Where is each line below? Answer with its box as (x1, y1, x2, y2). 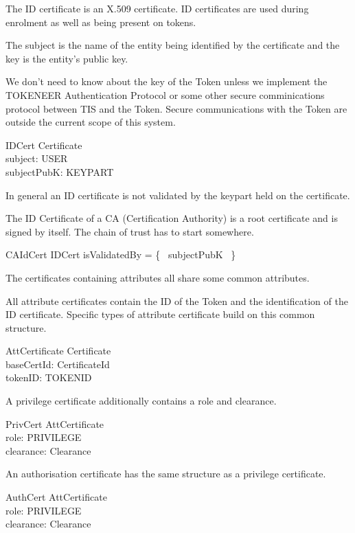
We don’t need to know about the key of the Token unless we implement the (5, 74, 328, 89)
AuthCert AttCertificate (5, 490, 107, 504)
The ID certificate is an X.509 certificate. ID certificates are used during (5, 1, 309, 15)
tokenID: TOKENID (5, 370, 92, 385)
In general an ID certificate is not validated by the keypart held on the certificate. (5, 188, 350, 202)
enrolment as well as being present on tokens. (5, 14, 196, 29)
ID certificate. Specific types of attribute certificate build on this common (5, 307, 315, 321)
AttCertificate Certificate (5, 343, 111, 358)
